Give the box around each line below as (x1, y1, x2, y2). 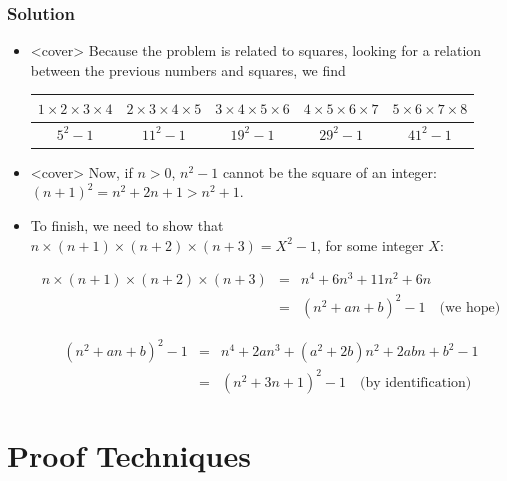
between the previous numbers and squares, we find (30, 59, 346, 80)
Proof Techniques (7, 435, 251, 476)
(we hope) (439, 300, 501, 315)
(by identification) (360, 375, 472, 390)
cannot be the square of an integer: (222, 161, 437, 182)
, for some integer (316, 234, 424, 255)
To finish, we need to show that (30, 215, 224, 236)
